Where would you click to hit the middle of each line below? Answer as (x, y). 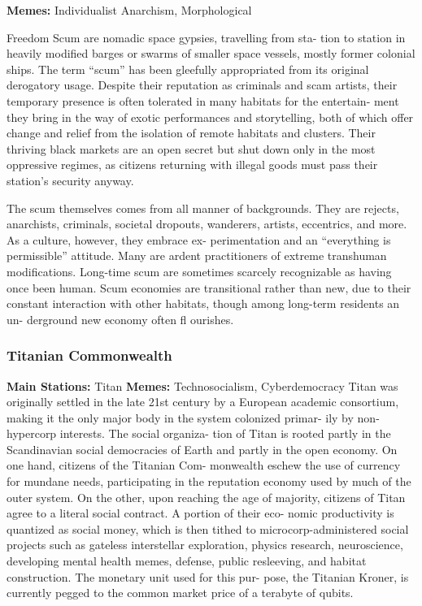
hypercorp (32, 433)
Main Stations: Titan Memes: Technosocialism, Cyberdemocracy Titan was (202, 385)
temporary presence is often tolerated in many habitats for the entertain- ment (203, 100)
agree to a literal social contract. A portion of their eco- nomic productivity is (200, 513)
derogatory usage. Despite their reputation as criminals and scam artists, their (202, 85)
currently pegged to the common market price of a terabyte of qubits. (180, 593)
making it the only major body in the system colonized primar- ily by (180, 417)
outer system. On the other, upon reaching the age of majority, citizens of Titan (206, 497)
